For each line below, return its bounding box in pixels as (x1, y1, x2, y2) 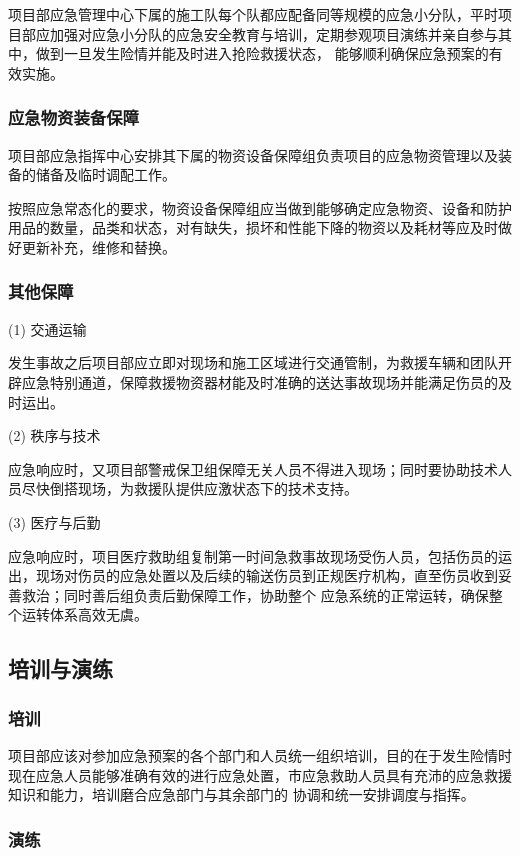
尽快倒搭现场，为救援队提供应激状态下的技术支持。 (21, 478, 358, 499)
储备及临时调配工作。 (35, 164, 176, 185)
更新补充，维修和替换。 (21, 236, 176, 257)
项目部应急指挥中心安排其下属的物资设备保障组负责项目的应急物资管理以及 (8, 144, 498, 165)
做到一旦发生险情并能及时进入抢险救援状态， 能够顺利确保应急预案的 (35, 43, 489, 64)
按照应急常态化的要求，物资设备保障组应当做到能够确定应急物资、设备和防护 (8, 197, 512, 218)
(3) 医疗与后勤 (8, 511, 101, 532)
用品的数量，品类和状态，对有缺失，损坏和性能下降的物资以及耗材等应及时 (8, 217, 498, 238)
